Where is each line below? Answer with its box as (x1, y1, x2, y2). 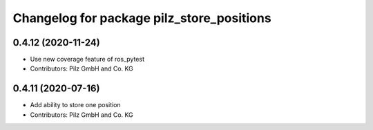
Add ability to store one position (30, 101, 121, 109)
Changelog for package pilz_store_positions (12, 10, 272, 26)
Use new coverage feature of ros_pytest (30, 55, 145, 64)
